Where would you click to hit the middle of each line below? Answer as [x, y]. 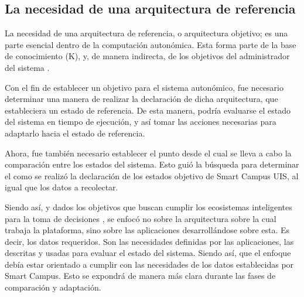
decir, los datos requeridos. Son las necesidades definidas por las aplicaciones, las [149, 241]
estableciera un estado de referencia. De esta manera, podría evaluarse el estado [148, 110]
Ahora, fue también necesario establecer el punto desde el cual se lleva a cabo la [148, 153]
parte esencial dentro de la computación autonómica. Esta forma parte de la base [151, 44]
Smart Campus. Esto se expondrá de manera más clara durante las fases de [140, 276]
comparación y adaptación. [53, 287]
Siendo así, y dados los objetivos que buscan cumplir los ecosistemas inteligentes [148, 206]
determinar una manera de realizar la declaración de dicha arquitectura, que [141, 99]
